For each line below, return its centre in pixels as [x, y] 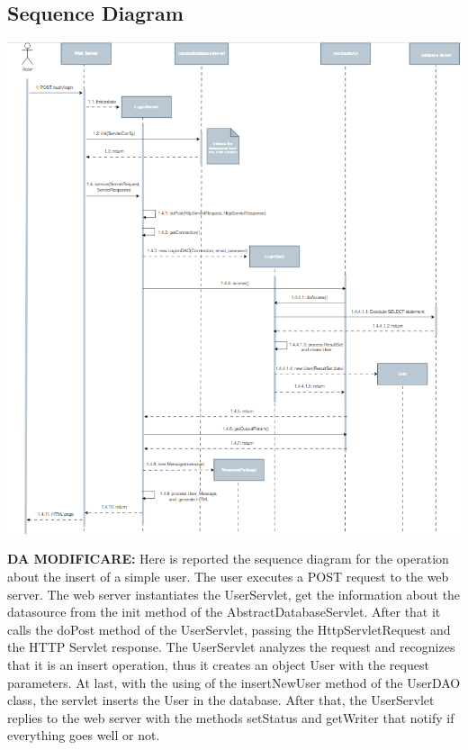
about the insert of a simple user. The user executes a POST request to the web [228, 577]
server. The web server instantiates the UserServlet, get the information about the [234, 594]
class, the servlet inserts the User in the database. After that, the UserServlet [221, 700]
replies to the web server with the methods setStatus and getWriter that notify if [231, 717]
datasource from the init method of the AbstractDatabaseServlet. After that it [224, 612]
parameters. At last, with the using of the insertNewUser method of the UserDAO [234, 682]
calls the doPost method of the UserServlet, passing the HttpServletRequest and [229, 629]
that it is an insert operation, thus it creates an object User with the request [218, 665]
